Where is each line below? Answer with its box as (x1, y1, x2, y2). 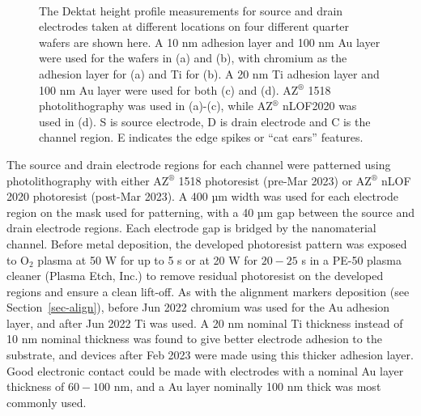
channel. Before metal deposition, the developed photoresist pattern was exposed (6, 235, 407, 252)
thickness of (6, 378, 65, 395)
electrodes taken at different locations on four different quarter (39, 18, 350, 35)
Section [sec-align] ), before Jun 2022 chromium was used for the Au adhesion (6, 299, 390, 316)
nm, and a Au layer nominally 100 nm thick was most (113, 378, 381, 395)
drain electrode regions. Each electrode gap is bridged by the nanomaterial (6, 219, 376, 236)
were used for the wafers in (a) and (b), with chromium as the (39, 49, 347, 66)
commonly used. (6, 393, 87, 410)
